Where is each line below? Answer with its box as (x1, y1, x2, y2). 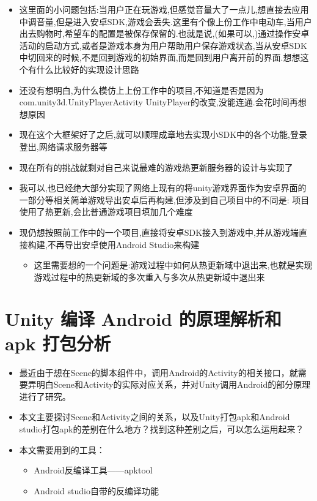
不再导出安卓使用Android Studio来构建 (47, 238, 200, 250)
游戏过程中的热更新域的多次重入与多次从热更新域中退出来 (34, 270, 265, 283)
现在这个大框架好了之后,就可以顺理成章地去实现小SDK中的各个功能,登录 (19, 128, 307, 141)
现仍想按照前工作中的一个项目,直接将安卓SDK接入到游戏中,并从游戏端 (19, 225, 299, 238)
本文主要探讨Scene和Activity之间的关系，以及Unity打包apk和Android (19, 410, 290, 423)
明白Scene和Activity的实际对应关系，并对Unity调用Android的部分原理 (36, 378, 311, 391)
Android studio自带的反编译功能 (34, 484, 159, 497)
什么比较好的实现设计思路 (36, 62, 139, 75)
